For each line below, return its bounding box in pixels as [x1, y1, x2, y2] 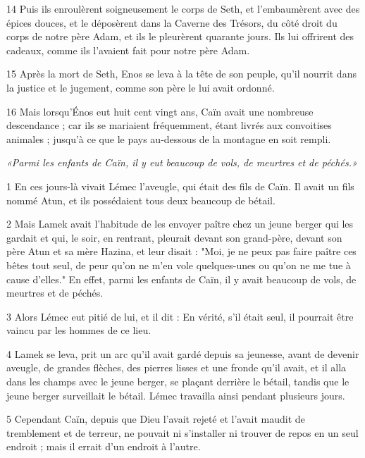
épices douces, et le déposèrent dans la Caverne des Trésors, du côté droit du [6, 15, 338, 30]
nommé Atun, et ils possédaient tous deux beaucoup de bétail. [6, 192, 276, 207]
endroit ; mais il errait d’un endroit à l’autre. [6, 439, 201, 454]
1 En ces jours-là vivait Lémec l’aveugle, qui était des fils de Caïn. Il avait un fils [6, 178, 354, 193]
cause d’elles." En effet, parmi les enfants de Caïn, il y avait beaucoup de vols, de [6, 271, 357, 286]
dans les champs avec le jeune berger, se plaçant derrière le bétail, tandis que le [6, 374, 349, 389]
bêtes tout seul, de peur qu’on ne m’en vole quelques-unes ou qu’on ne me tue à [6, 257, 351, 272]
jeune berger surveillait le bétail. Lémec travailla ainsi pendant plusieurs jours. [6, 388, 345, 402]
